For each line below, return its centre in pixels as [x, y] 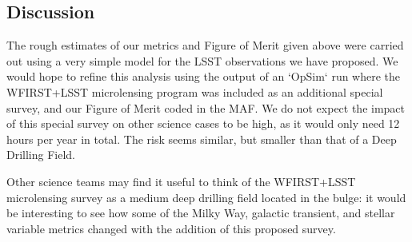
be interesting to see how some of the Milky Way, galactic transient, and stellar [201, 213]
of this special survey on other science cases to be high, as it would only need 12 [203, 123]
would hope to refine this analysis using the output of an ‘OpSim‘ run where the [204, 76]
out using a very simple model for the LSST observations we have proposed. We [202, 60]
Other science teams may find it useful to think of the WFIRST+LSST [181, 181]
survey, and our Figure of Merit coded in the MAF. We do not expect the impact [206, 107]
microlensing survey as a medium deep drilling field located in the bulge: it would [206, 197]
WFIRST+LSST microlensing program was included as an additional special [195, 91]
